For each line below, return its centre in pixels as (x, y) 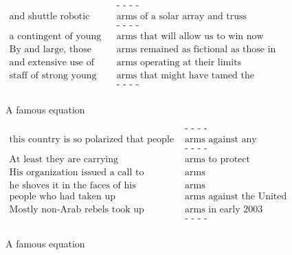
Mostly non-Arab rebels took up (77, 210)
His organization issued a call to (77, 173)
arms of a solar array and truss (182, 17)
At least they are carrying (64, 159)
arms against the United (236, 197)
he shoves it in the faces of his (72, 186)
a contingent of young (55, 37)
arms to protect (217, 159)
